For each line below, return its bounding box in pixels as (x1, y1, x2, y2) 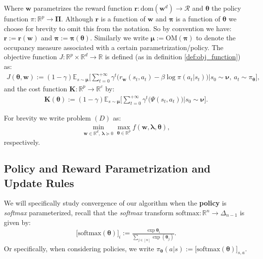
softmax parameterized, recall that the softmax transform (4, 207, 174, 217)
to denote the (196, 33, 236, 43)
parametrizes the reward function (33, 3, 132, 13)
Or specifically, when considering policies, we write (4, 243, 154, 253)
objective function (4, 52, 57, 62)
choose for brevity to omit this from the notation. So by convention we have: (4, 23, 231, 33)
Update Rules (4, 175, 74, 190)
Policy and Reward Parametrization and (4, 161, 211, 176)
